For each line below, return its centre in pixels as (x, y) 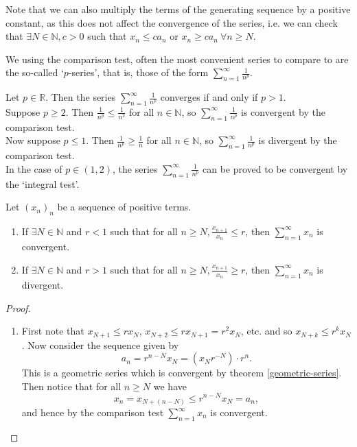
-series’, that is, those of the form (138, 72)
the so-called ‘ (35, 72)
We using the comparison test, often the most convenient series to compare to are (177, 59)
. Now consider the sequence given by (100, 345)
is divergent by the (298, 140)
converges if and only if (209, 97)
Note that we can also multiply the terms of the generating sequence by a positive (178, 9)
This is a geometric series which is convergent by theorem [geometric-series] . (182, 373)
